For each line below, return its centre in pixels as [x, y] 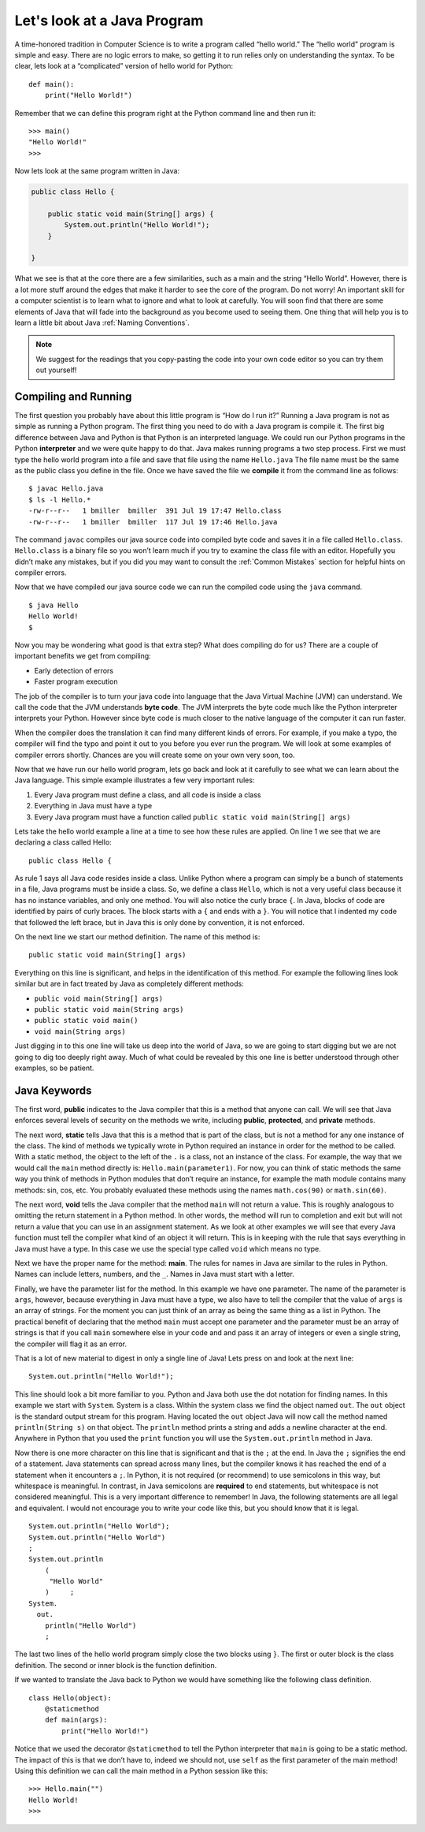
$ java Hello [54, 605]
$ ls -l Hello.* [60, 500]
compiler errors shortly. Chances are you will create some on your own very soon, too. [155, 755]
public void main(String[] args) [99, 998]
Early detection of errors [74, 670]
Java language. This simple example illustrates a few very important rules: [135, 780]
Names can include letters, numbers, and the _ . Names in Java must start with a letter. [154, 1274]
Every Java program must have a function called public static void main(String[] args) [192, 817]
